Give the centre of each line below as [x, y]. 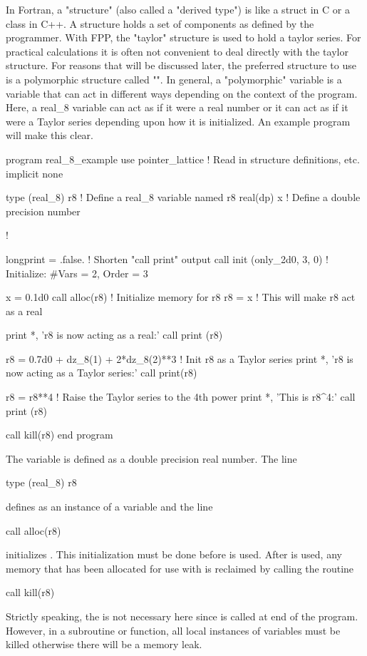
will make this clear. [50, 135]
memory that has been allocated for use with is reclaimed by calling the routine [180, 568]
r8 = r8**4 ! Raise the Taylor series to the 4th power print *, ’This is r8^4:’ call [181, 397]
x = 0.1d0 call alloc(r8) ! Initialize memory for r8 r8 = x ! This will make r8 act [181, 297]
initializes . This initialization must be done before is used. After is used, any [174, 554]
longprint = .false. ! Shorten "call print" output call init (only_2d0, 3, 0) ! [167, 258]
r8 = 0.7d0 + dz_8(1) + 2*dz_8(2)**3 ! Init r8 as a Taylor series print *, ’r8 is [180, 358]
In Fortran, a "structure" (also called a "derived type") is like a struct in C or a [178, 9]
